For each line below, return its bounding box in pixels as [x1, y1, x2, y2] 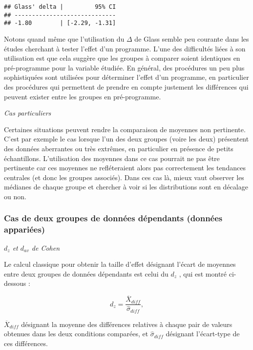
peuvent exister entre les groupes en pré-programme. [4, 91, 161, 101]
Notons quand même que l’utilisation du [4, 33, 125, 44]
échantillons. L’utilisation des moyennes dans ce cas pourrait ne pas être [4, 153, 220, 163]
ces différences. [4, 338, 48, 348]
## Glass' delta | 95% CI [4, 3, 116, 10]
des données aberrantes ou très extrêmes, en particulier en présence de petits [4, 143, 233, 153]
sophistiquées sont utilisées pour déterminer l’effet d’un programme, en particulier [4, 72, 249, 82]
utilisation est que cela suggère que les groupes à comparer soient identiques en [4, 53, 240, 63]
